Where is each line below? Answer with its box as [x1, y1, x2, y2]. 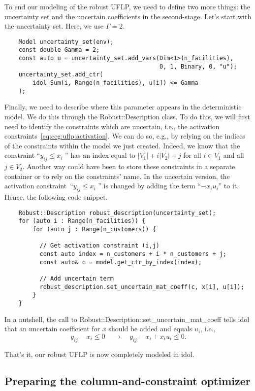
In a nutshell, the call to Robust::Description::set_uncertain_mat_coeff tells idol [4, 314, 250, 324]
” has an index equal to [65, 150, 135, 160]
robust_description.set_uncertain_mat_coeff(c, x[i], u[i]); [39, 283, 244, 290]
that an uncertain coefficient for [4, 323, 100, 334]
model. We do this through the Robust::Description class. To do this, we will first [4, 111, 250, 121]
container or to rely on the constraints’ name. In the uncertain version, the [4, 171, 230, 181]
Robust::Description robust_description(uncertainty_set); [18, 209, 216, 216]
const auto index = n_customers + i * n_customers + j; [39, 250, 227, 257]
